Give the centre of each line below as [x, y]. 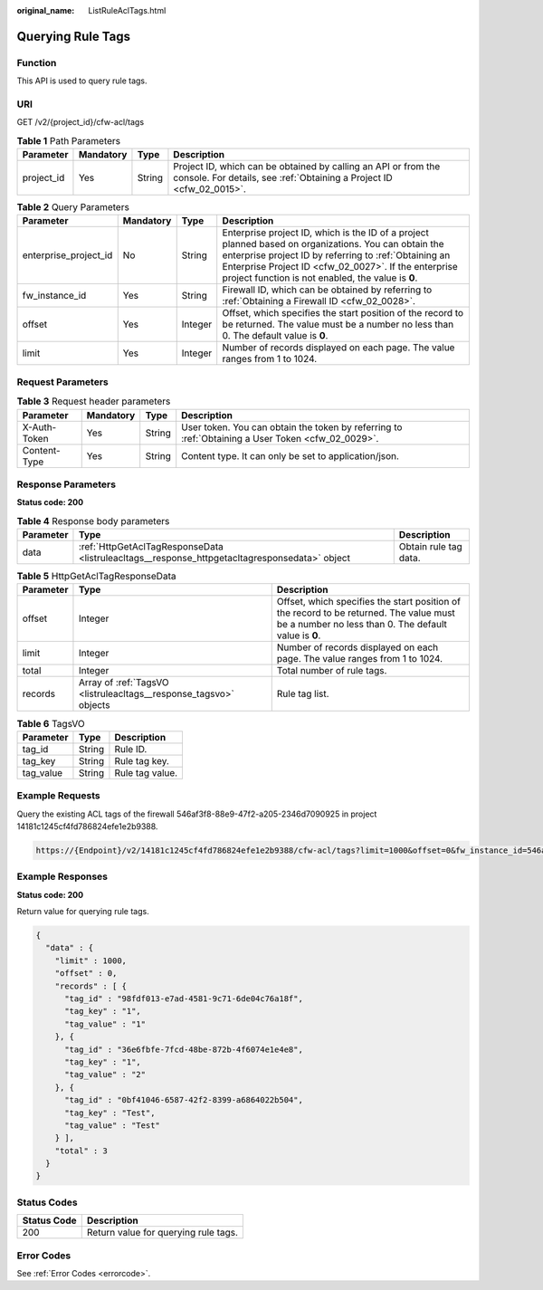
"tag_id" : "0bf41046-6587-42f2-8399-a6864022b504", [184, 1100]
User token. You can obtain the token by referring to [292, 427]
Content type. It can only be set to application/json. [291, 455]
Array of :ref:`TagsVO [124, 683]
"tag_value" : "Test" [112, 1125]
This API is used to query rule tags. [82, 81]
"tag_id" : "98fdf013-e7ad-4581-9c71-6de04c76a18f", [184, 999]
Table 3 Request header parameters [94, 401]
